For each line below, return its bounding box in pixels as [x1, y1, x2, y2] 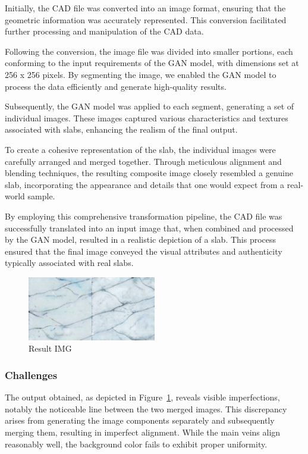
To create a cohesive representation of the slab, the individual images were [5, 143, 276, 155]
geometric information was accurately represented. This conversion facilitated [5, 13, 287, 26]
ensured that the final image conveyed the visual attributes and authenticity [5, 245, 282, 257]
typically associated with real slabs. [5, 256, 134, 269]
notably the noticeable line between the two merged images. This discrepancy [5, 402, 287, 415]
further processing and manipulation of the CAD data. [5, 25, 204, 37]
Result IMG [29, 342, 72, 355]
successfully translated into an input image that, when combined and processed [5, 221, 294, 234]
